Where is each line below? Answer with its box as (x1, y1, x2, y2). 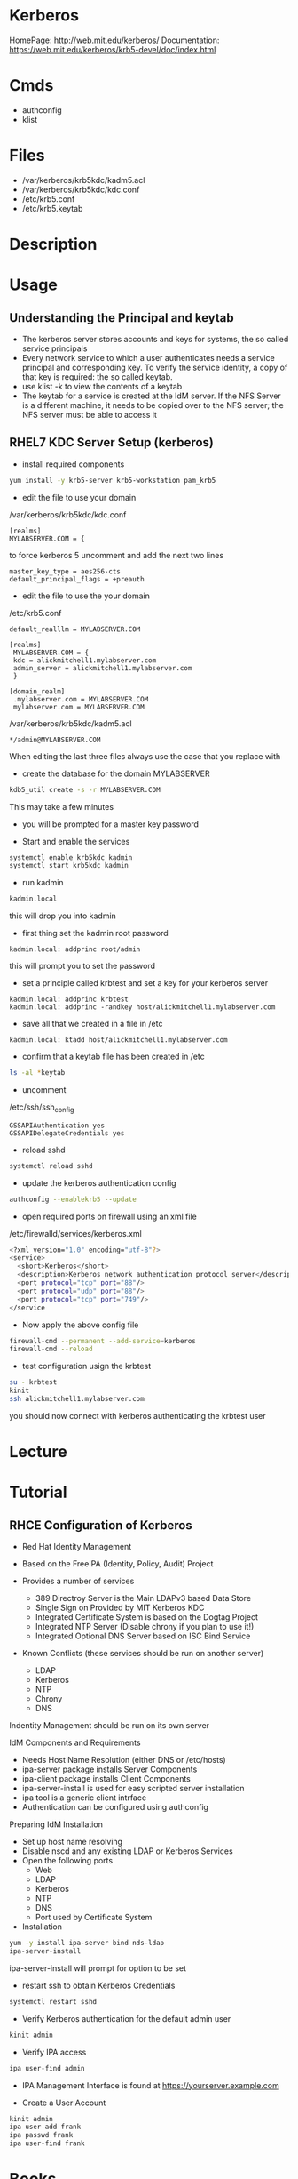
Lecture (9, 1442, 68, 1462)
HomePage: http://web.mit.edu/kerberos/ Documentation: (9, 35, 220, 45)
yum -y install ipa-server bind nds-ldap (9, 1939, 165, 1948)
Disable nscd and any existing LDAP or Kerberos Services (21, 1846, 233, 1856)
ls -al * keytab (9, 1069, 66, 1077)
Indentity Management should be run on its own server (9, 1720, 210, 1731)
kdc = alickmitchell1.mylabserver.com (12, 655, 157, 665)
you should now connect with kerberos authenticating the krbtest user (9, 1410, 266, 1421)
